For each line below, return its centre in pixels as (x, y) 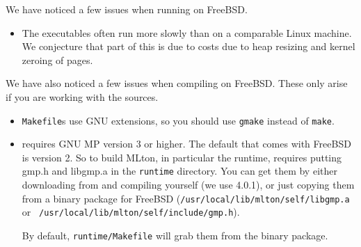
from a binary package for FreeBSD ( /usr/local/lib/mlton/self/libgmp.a (186, 198)
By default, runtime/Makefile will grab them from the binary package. (175, 235)
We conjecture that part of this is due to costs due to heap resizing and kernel (188, 46)
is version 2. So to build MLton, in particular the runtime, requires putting (182, 157)
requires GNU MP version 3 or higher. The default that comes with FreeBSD (186, 144)
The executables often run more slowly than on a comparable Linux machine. (187, 32)
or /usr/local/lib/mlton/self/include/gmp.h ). (131, 212)
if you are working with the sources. (82, 96)
